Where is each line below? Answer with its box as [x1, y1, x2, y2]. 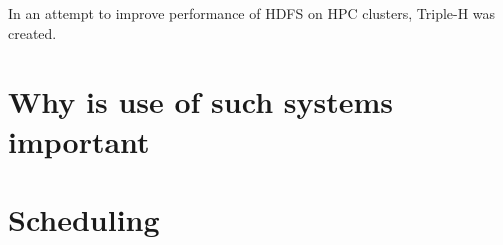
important [8, 120, 150, 161]
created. [8, 22, 57, 43]
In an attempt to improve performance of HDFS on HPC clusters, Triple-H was [8, 3, 496, 23]
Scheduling [8, 198, 160, 239]
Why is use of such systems [8, 81, 393, 122]
